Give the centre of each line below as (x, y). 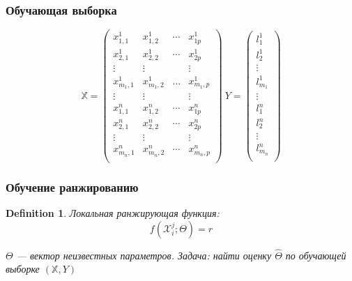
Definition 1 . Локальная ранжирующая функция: (113, 213)
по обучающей (316, 255)
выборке (23, 269)
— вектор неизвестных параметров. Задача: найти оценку (144, 255)
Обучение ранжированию (72, 187)
